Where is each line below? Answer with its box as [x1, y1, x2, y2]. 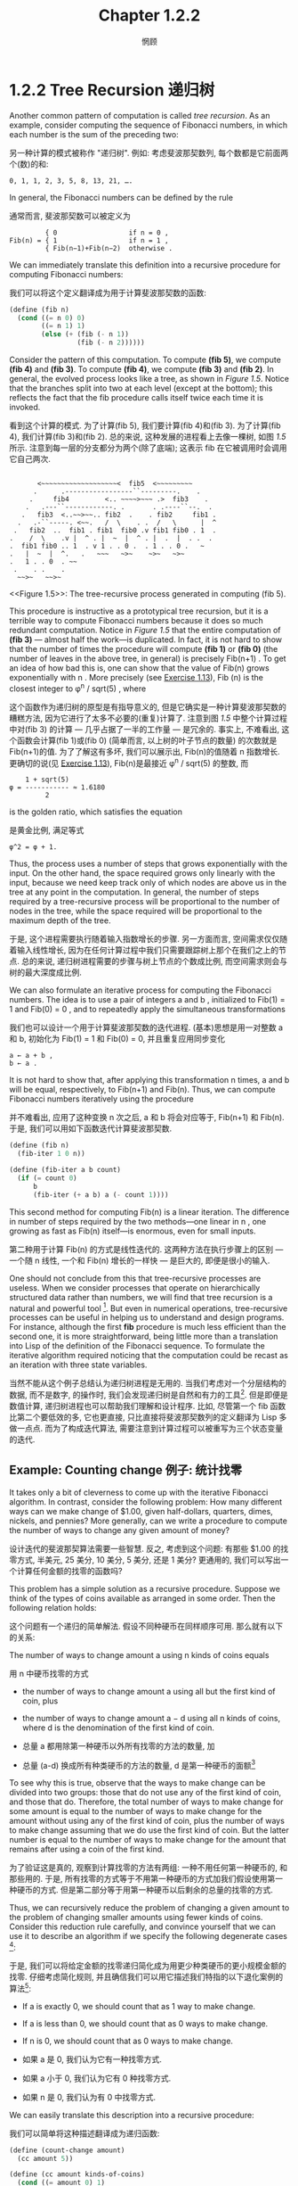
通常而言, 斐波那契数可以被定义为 [9, 210, 131, 221]
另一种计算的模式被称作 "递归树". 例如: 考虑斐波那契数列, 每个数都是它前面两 [9, 147, 289, 158]
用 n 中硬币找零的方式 [9, 1668, 89, 1679]
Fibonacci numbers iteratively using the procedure [9, 1093, 194, 1104]
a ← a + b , [9, 1052, 53, 1060]
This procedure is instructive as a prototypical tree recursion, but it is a [9, 606, 269, 616]
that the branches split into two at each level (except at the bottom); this [9, 383, 273, 393]
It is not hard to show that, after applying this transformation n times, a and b [9, 1075, 290, 1085]
